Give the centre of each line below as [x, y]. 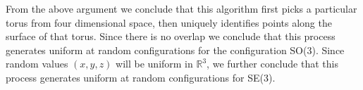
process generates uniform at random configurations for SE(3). [141, 77]
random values [37, 64]
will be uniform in [154, 64]
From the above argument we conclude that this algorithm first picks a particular [181, 8]
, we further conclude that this [272, 64]
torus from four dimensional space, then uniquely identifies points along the [169, 22]
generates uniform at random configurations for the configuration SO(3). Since [175, 50]
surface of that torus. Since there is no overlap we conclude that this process [171, 36]
